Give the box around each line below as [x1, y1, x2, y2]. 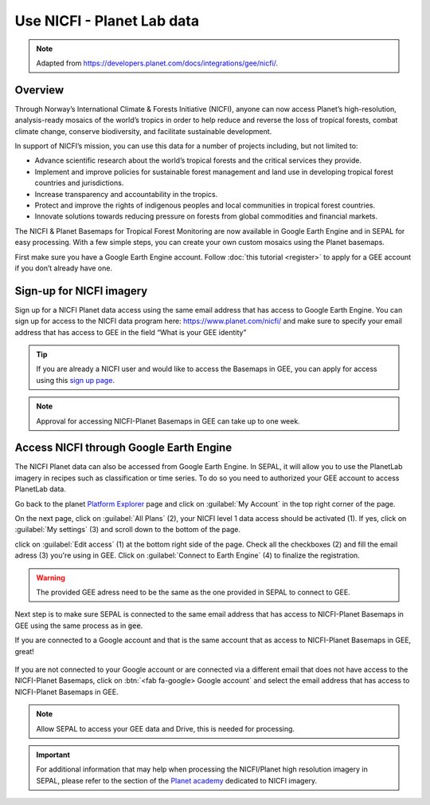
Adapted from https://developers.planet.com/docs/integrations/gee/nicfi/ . [36, 58, 279, 68]
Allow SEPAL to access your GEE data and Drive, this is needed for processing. [36, 724, 295, 733]
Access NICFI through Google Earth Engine [14, 441, 233, 455]
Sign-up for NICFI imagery [14, 284, 148, 298]
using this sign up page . [36, 375, 115, 385]
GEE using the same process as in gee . [14, 621, 143, 630]
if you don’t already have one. [14, 263, 113, 273]
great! [14, 646, 35, 656]
